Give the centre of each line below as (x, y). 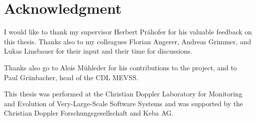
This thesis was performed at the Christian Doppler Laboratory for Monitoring (123, 94)
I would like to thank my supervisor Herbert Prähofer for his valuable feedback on (128, 32)
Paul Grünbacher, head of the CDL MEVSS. (71, 77)
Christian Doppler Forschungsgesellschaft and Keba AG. (89, 113)
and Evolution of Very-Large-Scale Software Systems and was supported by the (124, 103)
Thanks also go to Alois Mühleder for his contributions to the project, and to (121, 67)
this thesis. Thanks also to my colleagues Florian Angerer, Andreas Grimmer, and (128, 41)
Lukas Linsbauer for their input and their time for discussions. (98, 51)
